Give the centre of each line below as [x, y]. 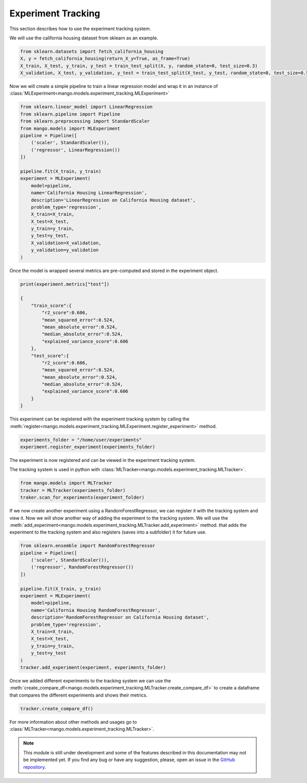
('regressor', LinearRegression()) [75, 150]
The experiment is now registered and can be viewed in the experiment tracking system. [103, 460]
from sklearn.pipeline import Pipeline [70, 114]
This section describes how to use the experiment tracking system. [80, 29]
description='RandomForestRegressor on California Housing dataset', [120, 617]
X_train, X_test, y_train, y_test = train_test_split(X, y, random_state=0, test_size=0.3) [139, 66]
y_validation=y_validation [65, 250]
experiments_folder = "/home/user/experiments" [81, 440]
